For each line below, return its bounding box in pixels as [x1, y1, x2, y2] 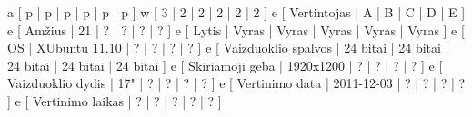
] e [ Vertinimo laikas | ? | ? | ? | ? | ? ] [7, 91, 222, 110]
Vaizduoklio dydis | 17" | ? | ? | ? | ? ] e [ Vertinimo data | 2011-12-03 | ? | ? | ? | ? [7, 73, 466, 93]
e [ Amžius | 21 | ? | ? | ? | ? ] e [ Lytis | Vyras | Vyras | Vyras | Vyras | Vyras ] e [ [7, 20, 465, 39]
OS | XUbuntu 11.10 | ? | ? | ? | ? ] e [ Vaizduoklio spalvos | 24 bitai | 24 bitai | [7, 38, 449, 57]
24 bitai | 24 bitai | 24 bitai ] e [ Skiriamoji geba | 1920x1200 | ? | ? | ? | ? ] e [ [7, 55, 443, 74]
